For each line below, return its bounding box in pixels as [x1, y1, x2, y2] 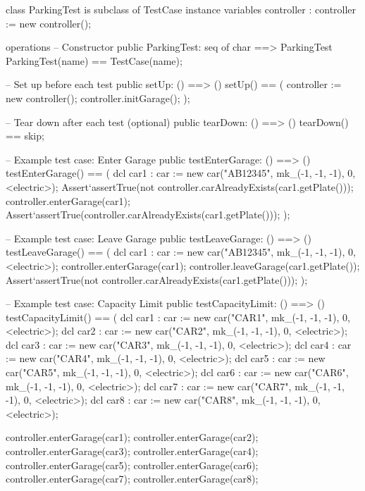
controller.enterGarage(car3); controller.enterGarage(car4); [6, 444, 259, 459]
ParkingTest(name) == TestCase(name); [6, 53, 182, 68]
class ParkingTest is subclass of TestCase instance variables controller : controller [6, 2, 357, 16]
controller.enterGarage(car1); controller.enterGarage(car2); [6, 430, 259, 445]
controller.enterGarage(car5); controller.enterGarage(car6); [6, 457, 259, 472]
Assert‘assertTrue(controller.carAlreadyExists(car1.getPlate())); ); [6, 207, 290, 222]
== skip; [6, 128, 44, 143]
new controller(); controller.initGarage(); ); [6, 90, 190, 105]
